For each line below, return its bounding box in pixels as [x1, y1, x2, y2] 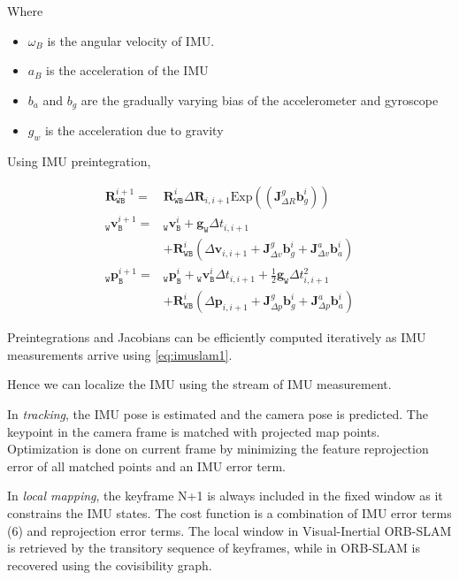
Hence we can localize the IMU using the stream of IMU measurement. [7, 375, 392, 393]
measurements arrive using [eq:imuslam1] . [7, 345, 233, 363]
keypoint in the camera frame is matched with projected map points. [7, 422, 380, 440]
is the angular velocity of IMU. [47, 31, 215, 50]
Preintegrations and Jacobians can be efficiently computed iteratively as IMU [7, 328, 426, 347]
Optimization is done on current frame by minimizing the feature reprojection [7, 439, 429, 458]
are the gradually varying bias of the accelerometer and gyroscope [80, 90, 439, 109]
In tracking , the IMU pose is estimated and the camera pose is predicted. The [7, 404, 428, 423]
